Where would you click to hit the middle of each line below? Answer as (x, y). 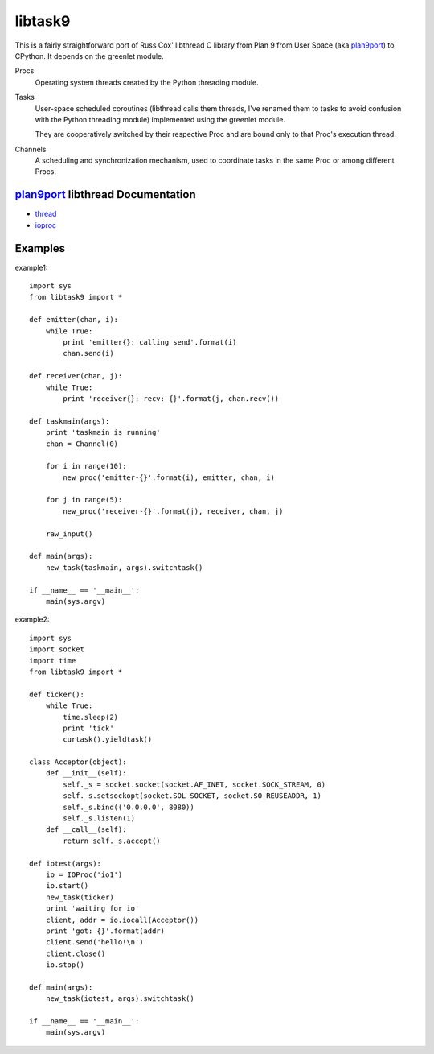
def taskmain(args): (70, 421)
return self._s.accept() (112, 841)
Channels (31, 149)
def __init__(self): (86, 773)
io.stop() (65, 965)
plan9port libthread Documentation (105, 194)
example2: (32, 619)
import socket (57, 649)
